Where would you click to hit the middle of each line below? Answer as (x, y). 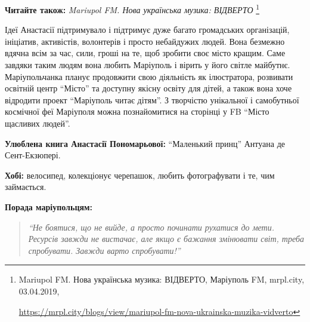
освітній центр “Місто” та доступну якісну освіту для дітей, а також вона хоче (148, 88)
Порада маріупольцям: (49, 206)
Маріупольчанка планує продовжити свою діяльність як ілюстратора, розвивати (149, 76)
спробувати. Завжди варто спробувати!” (104, 250)
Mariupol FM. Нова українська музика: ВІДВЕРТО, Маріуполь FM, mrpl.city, (162, 279)
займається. (26, 187)
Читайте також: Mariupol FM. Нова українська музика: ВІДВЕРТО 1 (132, 9)
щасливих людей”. (38, 123)
